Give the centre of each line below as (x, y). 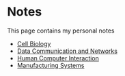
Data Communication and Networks (67, 51)
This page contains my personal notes (61, 31)
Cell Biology (34, 43)
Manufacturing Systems (51, 65)
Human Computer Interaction (58, 58)
